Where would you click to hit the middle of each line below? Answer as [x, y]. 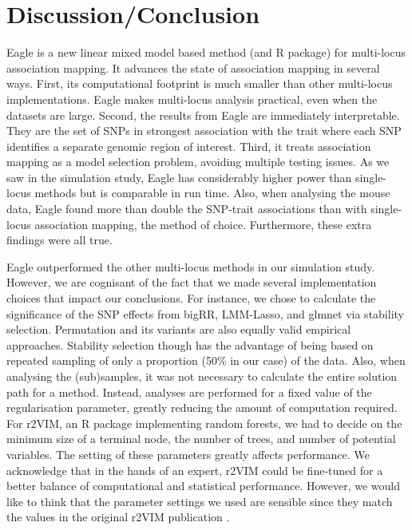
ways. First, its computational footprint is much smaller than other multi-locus [200, 83]
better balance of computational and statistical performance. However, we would [204, 486]
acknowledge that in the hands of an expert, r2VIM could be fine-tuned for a [195, 470]
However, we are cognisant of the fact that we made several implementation [192, 282]
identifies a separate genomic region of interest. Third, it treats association [189, 146]
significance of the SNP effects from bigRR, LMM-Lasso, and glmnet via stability [205, 313]
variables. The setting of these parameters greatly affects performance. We [188, 454]
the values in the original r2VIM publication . [118, 517]
